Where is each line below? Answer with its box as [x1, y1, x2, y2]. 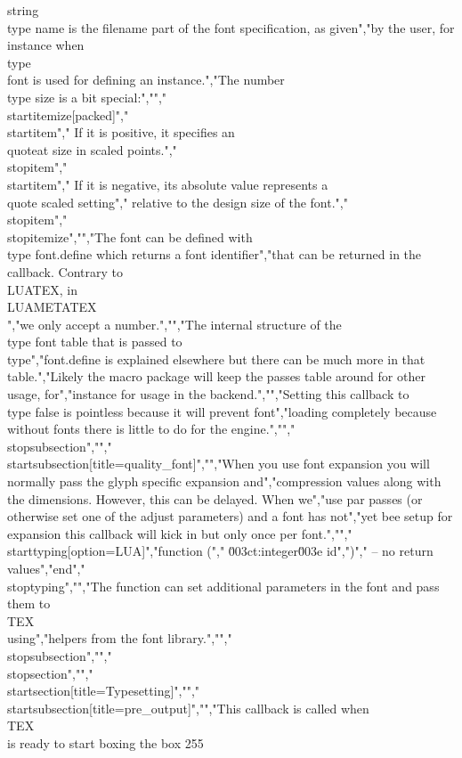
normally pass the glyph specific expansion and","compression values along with [7, 472, 442, 491]
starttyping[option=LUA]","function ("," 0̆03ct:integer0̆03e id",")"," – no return [7, 542, 434, 560]
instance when [7, 36, 85, 54]
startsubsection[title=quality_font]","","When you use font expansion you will [7, 454, 430, 473]
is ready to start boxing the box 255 [7, 733, 204, 752]
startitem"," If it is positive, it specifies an [7, 123, 235, 142]
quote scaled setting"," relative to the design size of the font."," [7, 192, 348, 211]
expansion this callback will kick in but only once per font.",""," [7, 524, 353, 542]
